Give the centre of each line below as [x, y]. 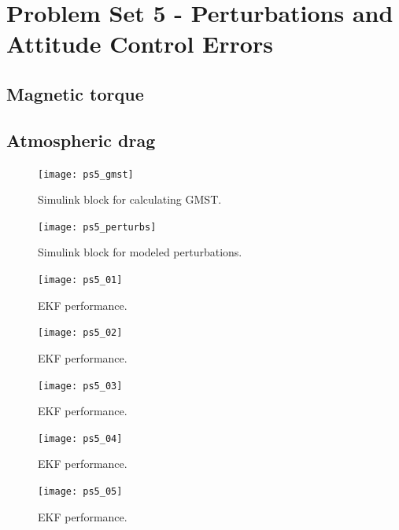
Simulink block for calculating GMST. [130, 199]
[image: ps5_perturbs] [97, 227]
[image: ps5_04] [80, 438]
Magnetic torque [75, 93]
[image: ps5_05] [80, 492]
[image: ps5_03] [80, 386]
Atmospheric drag [81, 140]
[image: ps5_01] [80, 280]
